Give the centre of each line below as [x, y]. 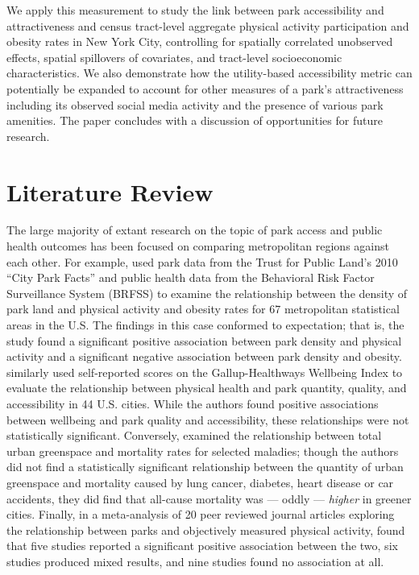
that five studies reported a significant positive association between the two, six [202, 546]
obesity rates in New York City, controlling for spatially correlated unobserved [200, 41]
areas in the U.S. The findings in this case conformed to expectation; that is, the [205, 325]
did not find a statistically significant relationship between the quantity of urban [205, 467]
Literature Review [110, 191]
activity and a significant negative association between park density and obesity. [204, 356]
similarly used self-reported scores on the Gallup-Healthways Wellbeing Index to [205, 372]
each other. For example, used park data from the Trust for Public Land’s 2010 [202, 261]
